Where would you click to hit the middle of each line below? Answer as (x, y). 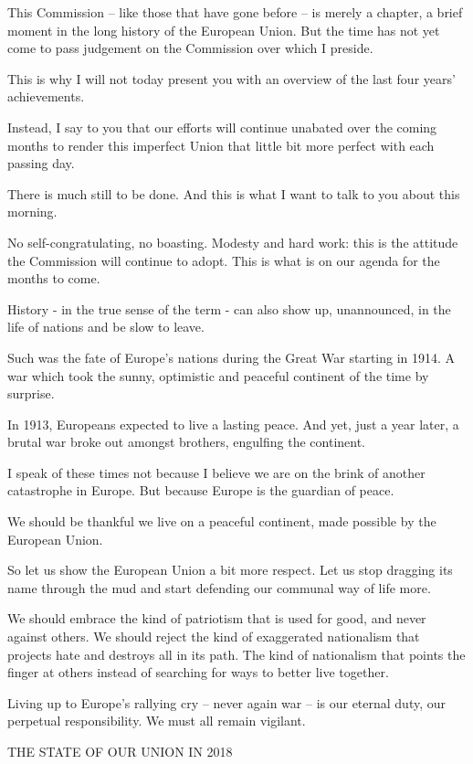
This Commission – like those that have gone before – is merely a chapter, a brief (235, 12)
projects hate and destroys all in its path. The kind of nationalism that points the (236, 654)
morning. (32, 212)
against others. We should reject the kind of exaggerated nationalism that (214, 637)
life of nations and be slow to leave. (106, 327)
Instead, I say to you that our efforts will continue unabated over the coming (222, 127)
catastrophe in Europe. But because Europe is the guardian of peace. (201, 490)
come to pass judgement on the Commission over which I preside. (190, 48)
